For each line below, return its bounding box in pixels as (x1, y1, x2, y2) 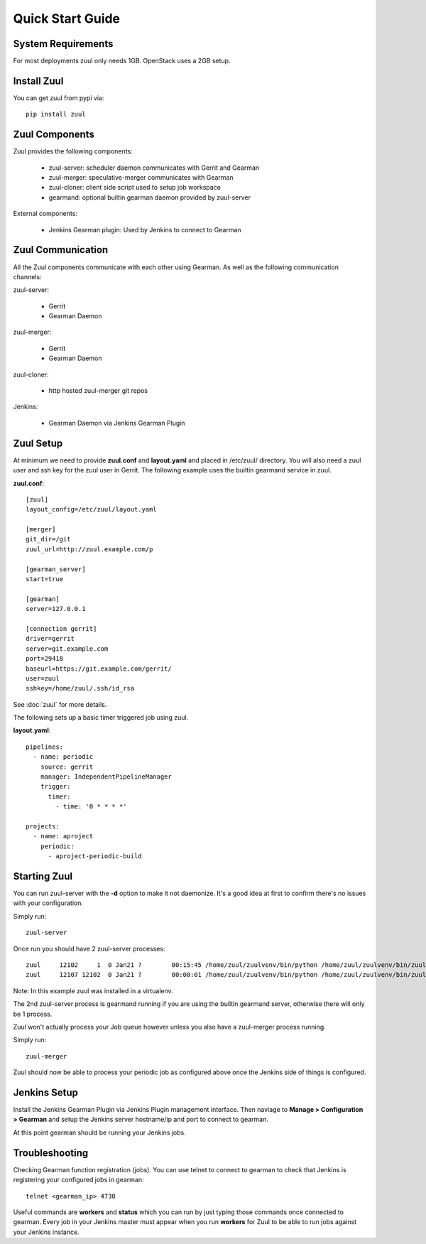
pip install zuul (26, 110, 86, 119)
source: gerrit (40, 762, 94, 771)
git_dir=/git (26, 535, 71, 543)
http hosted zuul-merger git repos (48, 386, 148, 395)
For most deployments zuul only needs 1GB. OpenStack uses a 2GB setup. (13, 57, 231, 65)
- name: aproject (33, 832, 94, 840)
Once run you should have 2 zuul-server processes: (13, 944, 166, 953)
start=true (26, 575, 64, 583)
